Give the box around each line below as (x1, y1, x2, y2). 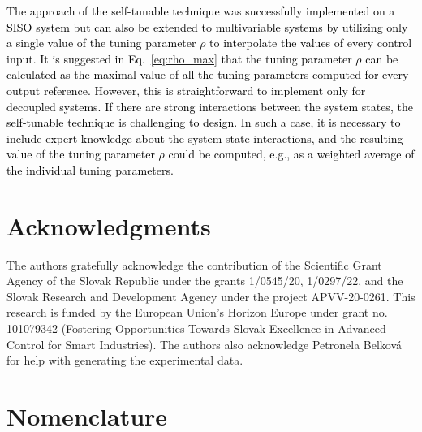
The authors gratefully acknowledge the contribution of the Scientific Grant (6, 256, 382, 273)
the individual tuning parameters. (6, 161, 174, 178)
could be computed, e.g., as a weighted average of (168, 145, 415, 162)
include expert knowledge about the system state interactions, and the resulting (6, 129, 403, 146)
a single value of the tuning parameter (6, 34, 196, 51)
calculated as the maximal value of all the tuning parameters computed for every (6, 66, 409, 83)
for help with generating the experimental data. (6, 352, 243, 369)
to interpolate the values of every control (209, 34, 412, 51)
